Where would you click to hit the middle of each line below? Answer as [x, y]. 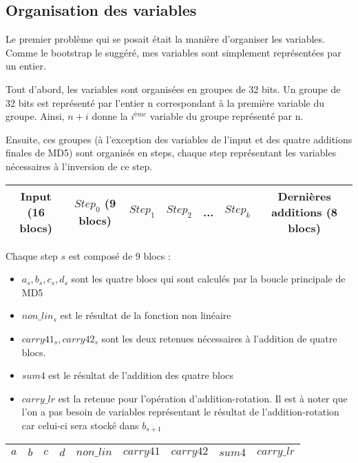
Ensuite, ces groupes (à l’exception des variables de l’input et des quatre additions [179, 139]
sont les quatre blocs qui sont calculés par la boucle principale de [208, 279]
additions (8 [305, 212]
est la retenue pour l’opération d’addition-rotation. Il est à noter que [203, 398]
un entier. [26, 66]
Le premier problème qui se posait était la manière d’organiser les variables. [165, 39]
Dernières [304, 196]
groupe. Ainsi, [35, 116]
